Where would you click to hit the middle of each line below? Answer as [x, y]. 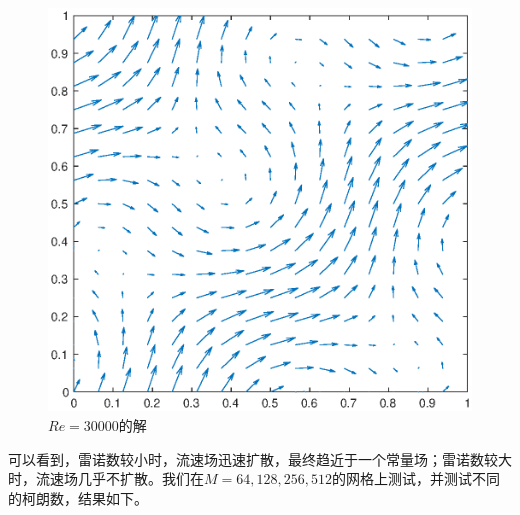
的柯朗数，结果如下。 [78, 497]
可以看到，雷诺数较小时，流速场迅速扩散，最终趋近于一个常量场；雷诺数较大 [260, 458]
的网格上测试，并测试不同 [415, 478]
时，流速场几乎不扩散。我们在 [106, 478]
